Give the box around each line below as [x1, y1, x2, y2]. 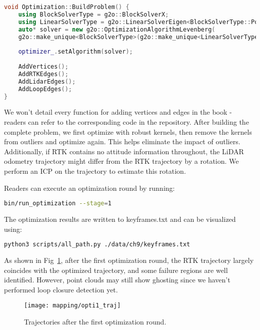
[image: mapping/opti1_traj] [24, 302, 121, 309]
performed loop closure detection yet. [4, 284, 118, 294]
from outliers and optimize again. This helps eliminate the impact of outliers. [4, 136, 240, 147]
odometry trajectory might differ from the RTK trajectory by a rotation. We [4, 156, 239, 166]
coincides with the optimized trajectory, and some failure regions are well [4, 264, 228, 275]
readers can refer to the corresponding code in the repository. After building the [4, 116, 249, 127]
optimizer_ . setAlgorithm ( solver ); [18, 48, 133, 56]
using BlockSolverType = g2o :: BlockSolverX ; [18, 11, 169, 18]
